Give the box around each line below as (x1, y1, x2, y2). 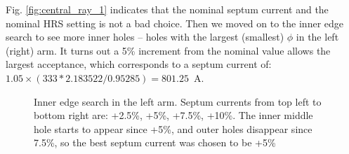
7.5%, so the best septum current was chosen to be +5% (34, 135, 276, 150)
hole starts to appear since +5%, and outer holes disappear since (34, 121, 312, 136)
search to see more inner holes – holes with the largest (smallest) (6, 29, 284, 44)
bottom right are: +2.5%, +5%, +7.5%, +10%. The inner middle (34, 108, 313, 122)
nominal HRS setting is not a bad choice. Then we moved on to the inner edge (6, 15, 344, 30)
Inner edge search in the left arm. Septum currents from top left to (34, 94, 322, 108)
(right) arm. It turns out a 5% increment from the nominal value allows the (6, 43, 331, 57)
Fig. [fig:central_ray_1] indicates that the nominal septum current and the (6, 2, 329, 16)
